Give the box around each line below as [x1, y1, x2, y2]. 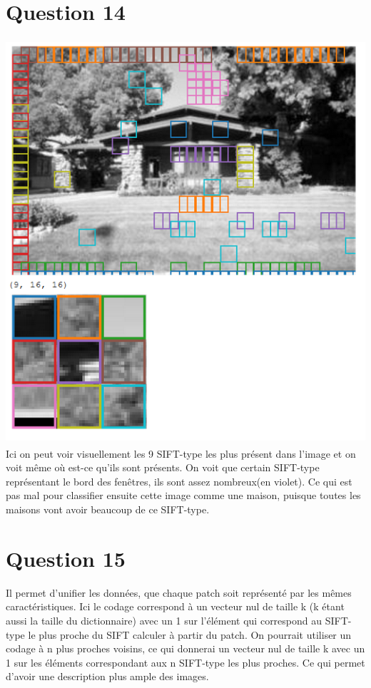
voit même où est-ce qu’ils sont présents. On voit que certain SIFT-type [6, 460, 320, 475]
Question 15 [6, 543, 126, 573]
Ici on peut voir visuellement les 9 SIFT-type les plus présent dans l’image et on [6, 446, 356, 461]
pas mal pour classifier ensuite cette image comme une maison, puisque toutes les [6, 488, 361, 503]
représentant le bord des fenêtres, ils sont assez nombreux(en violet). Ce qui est [6, 473, 352, 488]
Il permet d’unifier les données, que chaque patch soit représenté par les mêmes [6, 585, 352, 600]
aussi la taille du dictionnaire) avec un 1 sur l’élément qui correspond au [6, 612, 322, 627]
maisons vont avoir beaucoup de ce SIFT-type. [6, 502, 210, 517]
